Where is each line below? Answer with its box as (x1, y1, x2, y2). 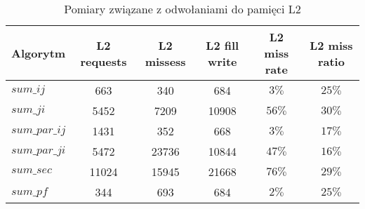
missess (145, 53, 186, 69)
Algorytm (11, 45, 66, 61)
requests (80, 53, 127, 69)
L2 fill (206, 36, 239, 53)
